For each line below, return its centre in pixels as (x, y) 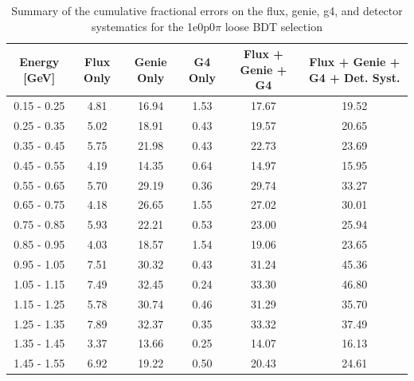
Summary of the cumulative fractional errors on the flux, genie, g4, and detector (207, 10)
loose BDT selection (273, 26)
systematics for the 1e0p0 (154, 26)
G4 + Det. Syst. (355, 77)
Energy (39, 61)
